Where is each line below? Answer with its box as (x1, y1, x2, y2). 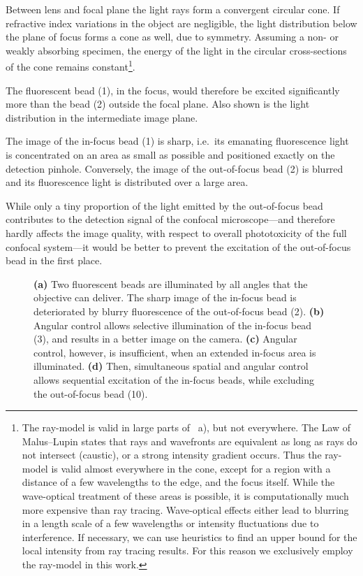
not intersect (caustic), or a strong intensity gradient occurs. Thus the (22, 447, 322, 462)
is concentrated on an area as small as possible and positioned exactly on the (6, 147, 335, 161)
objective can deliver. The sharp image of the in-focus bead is (34, 290, 297, 305)
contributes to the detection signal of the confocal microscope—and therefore (6, 212, 335, 226)
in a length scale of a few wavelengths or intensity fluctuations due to (22, 516, 319, 531)
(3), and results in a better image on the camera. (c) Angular (34, 331, 297, 346)
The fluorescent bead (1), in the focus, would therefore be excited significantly (6, 82, 340, 97)
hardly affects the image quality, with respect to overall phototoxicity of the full (6, 225, 347, 240)
